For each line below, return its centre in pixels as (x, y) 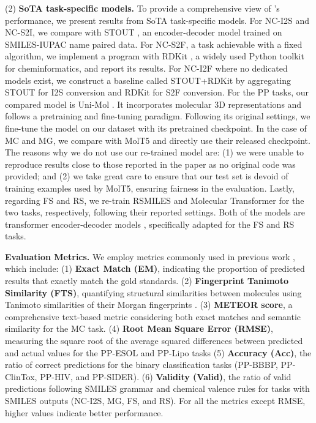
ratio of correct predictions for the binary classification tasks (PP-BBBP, (141, 365)
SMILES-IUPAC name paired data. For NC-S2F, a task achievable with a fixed (154, 44)
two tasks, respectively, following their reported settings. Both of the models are (155, 212)
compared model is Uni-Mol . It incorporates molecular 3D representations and (153, 104)
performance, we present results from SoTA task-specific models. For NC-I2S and (157, 20)
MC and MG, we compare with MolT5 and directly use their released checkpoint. (158, 140)
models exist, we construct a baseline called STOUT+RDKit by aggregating (148, 80)
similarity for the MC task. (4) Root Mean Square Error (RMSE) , (139, 328)
